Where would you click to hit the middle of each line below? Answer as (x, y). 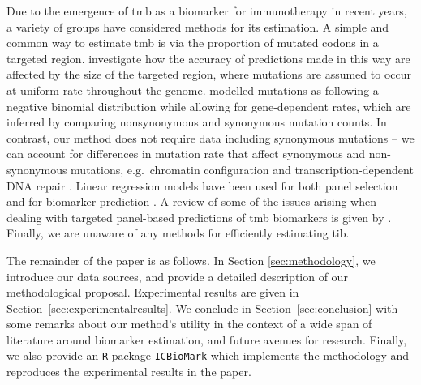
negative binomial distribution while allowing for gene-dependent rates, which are (209, 106)
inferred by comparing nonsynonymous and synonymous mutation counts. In (197, 122)
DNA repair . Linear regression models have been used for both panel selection (202, 185)
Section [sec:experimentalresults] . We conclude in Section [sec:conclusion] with (202, 308)
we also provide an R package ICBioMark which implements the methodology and (208, 355)
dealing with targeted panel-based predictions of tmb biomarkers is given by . (199, 217)
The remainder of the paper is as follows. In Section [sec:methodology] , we (191, 260)
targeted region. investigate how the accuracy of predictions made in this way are (208, 58)
